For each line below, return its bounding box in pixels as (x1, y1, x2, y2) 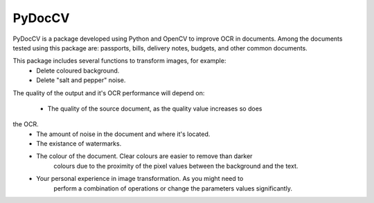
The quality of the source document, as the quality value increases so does (47, 104, 262, 113)
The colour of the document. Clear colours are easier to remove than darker (36, 152, 253, 160)
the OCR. (12, 120, 39, 128)
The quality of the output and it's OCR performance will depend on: (12, 88, 205, 97)
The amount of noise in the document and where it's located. (36, 130, 211, 138)
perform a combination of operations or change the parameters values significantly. (53, 184, 292, 193)
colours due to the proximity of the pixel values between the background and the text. (53, 162, 299, 170)
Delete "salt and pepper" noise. (36, 76, 126, 84)
